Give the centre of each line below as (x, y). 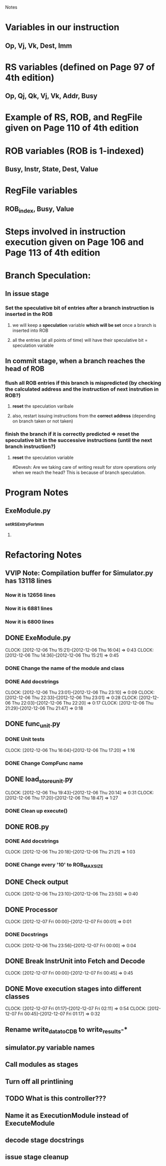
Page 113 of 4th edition (53, 252)
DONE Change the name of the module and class (65, 668)
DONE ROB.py (27, 827)
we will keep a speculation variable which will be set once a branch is (84, 325)
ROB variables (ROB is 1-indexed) (75, 151)
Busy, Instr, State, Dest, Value (52, 169)
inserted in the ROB (29, 314)
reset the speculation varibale (43, 406)
